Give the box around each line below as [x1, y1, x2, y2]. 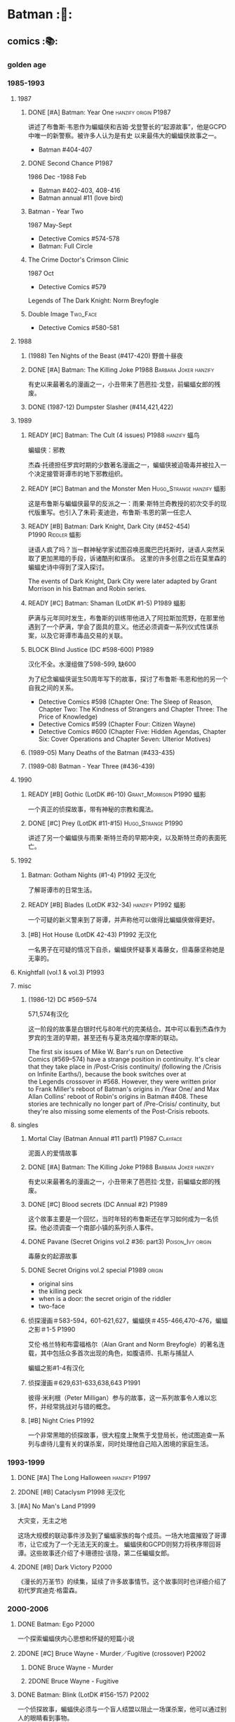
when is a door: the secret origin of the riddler [38, 1294, 172, 1302]
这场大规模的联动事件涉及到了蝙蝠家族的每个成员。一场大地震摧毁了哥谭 [17, 1531, 227, 1540]
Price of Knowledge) [38, 712, 98, 721]
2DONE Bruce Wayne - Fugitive [27, 1677, 119, 1686]
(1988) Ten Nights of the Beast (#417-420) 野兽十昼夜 [27, 351, 184, 360]
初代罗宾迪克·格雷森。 [17, 1586, 81, 1595]
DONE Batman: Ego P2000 [17, 1620, 95, 1629]
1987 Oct [27, 269, 54, 277]
